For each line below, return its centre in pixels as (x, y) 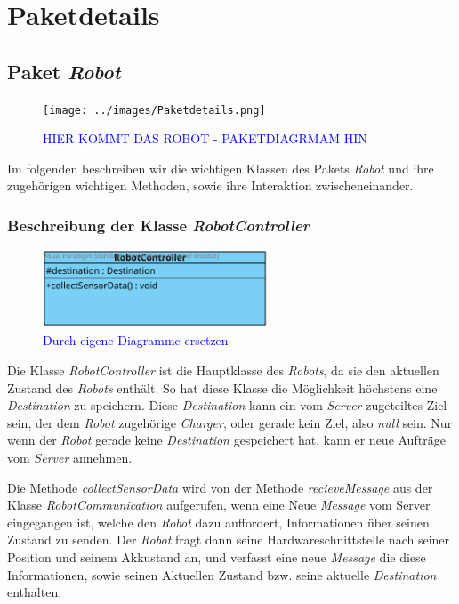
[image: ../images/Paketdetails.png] (154, 110)
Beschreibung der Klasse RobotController (158, 225)
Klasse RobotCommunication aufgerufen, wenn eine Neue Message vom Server (219, 505)
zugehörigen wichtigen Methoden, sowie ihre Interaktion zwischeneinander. (210, 185)
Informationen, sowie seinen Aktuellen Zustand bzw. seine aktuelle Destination (222, 574)
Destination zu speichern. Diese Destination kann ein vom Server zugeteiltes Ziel (227, 405)
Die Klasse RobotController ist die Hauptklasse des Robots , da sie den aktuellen (223, 370)
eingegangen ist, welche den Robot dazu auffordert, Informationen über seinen (218, 522)
